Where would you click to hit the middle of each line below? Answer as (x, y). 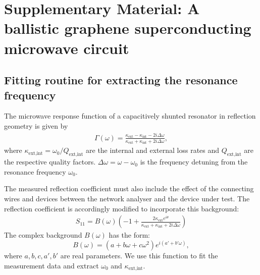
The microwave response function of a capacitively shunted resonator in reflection (130, 116)
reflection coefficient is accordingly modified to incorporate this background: (122, 208)
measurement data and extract (51, 265)
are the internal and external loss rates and (153, 150)
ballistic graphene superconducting (128, 28)
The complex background (43, 235)
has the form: (129, 235)
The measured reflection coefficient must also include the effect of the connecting (129, 188)
